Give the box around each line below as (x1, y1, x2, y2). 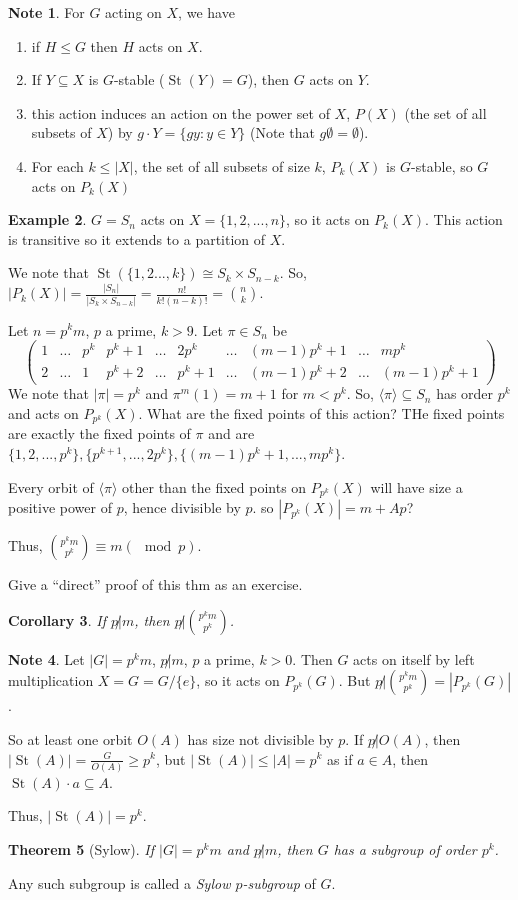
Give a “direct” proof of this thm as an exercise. (8, 574, 303, 595)
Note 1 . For (8, 2, 85, 22)
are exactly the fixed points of (8, 423, 191, 444)
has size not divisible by (187, 728, 334, 749)
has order (436, 383, 494, 404)
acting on (105, 2, 162, 22)
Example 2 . (8, 209, 87, 230)
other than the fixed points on (122, 476, 307, 497)
